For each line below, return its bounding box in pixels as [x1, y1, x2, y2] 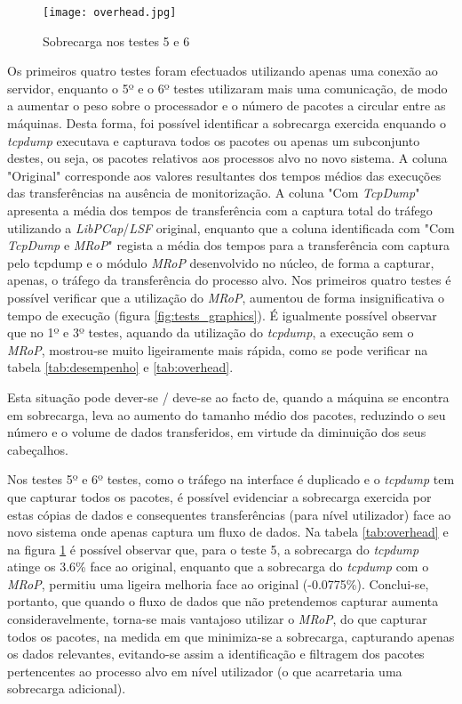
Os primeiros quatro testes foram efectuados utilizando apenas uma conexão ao [7, 61, 438, 80]
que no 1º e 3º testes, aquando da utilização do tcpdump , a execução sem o [7, 323, 414, 342]
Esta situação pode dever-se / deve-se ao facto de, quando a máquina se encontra [7, 387, 450, 406]
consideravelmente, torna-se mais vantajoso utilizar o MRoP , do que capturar [7, 610, 427, 628]
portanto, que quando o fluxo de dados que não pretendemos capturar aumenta [7, 592, 439, 611]
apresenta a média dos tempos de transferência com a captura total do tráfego [7, 201, 433, 219]
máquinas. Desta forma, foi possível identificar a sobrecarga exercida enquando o [7, 114, 446, 133]
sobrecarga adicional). [7, 679, 126, 698]
